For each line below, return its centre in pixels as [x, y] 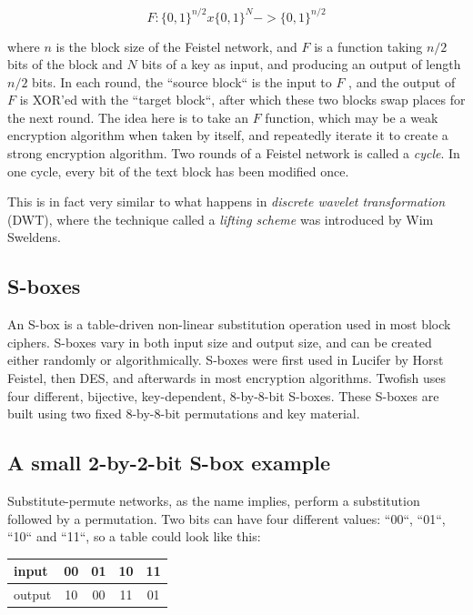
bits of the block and [65, 64]
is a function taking [368, 46]
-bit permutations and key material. [260, 413]
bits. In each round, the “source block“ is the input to [182, 81]
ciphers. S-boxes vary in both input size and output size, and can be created [220, 342]
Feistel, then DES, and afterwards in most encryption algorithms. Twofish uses [226, 378]
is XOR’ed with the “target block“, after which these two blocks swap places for [242, 100]
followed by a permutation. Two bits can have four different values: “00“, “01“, [226, 518]
